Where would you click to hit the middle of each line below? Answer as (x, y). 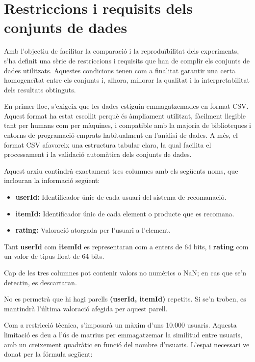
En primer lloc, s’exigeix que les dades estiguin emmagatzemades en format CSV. (126, 106)
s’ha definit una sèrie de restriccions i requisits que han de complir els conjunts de (127, 60)
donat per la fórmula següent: (48, 354)
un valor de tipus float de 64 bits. (54, 256)
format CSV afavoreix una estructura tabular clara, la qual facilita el (108, 144)
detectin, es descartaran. (40, 282)
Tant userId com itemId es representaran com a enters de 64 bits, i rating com (126, 246)
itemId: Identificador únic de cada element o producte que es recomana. (125, 213)
